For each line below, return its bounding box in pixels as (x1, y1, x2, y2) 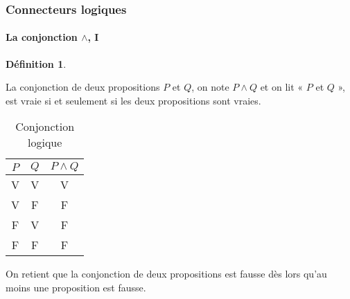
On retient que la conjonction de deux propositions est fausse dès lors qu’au (6, 266, 327, 281)
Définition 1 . (6, 56, 67, 71)
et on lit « (260, 80, 304, 94)
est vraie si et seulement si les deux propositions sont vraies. (6, 93, 261, 107)
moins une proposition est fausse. (6, 280, 146, 295)
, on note (191, 80, 229, 94)
